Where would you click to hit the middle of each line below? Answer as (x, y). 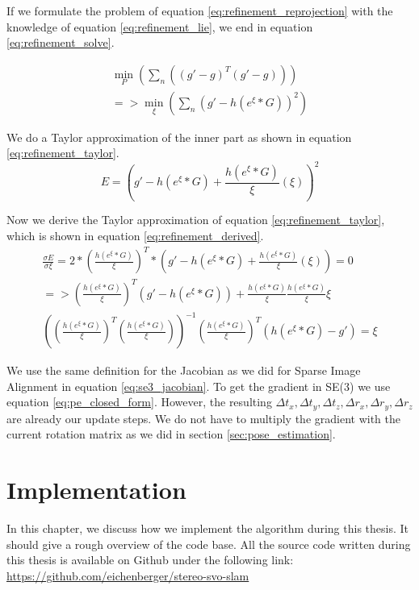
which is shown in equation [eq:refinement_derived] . (135, 236)
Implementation (96, 490)
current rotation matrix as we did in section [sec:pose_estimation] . (171, 434)
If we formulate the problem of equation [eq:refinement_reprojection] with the (200, 10)
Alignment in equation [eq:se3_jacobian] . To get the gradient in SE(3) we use (199, 386)
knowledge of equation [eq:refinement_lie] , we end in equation (160, 26)
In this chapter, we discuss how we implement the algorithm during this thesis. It (208, 528)
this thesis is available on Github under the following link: (150, 560)
